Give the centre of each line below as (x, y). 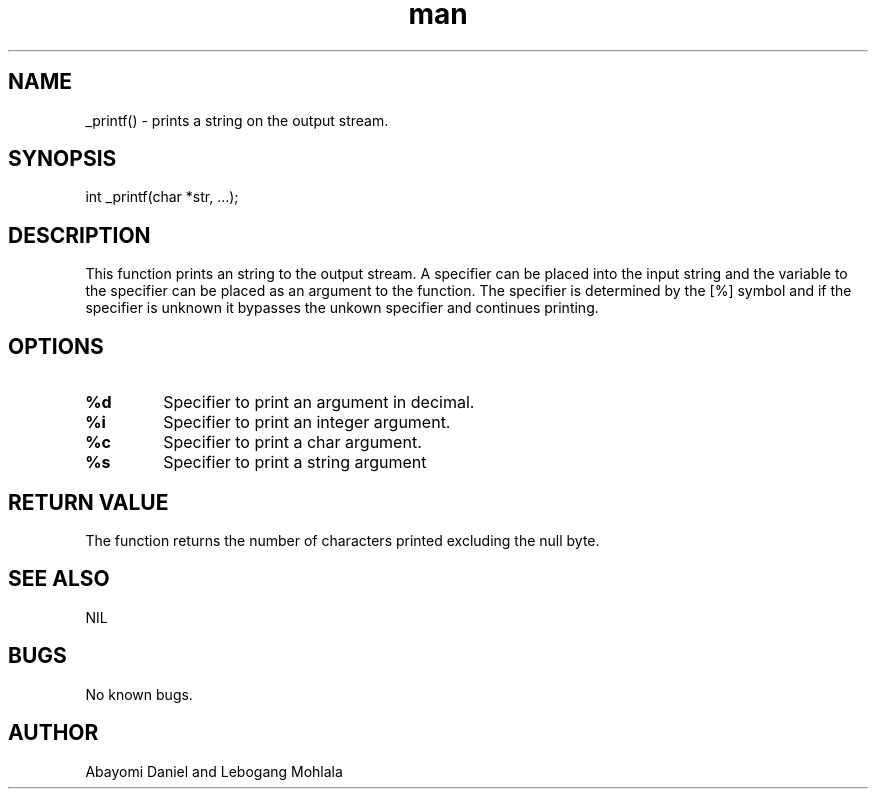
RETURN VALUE (88, 502)
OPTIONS (56, 346)
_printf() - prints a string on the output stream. (237, 120)
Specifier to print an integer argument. (307, 422)
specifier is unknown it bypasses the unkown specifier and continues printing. (342, 308)
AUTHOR (53, 733)
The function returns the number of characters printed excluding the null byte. (342, 540)
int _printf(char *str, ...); (162, 197)
